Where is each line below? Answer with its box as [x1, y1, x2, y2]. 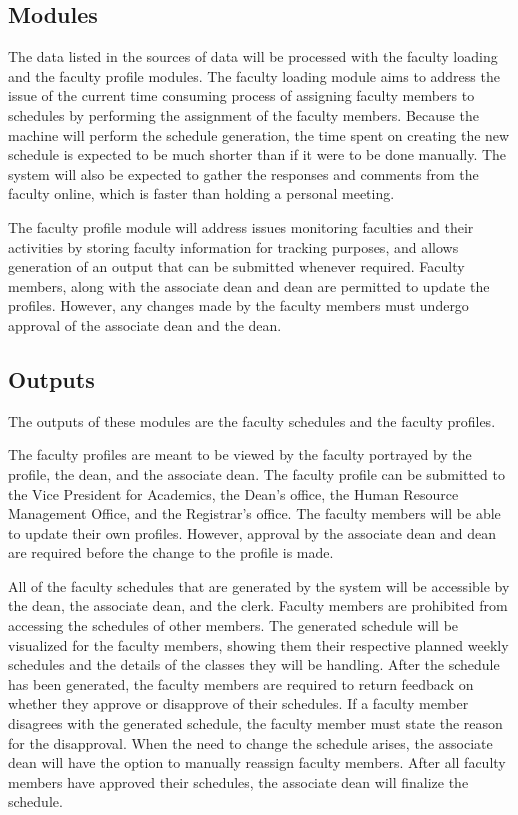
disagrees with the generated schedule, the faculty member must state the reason [8, 713, 503, 734]
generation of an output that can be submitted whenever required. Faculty [8, 256, 465, 277]
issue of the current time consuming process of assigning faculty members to [8, 85, 475, 106]
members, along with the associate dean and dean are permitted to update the [8, 275, 490, 296]
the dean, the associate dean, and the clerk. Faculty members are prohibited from [8, 595, 508, 616]
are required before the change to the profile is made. [8, 542, 334, 563]
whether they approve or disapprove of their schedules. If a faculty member [8, 693, 469, 714]
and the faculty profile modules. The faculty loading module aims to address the [8, 65, 500, 86]
